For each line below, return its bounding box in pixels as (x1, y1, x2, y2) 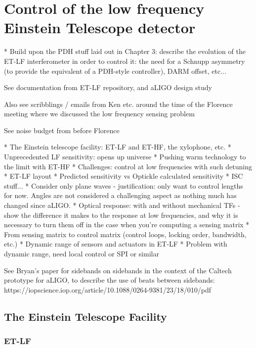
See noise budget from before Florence (4, 125, 120, 135)
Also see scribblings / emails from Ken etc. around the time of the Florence (4, 99, 233, 109)
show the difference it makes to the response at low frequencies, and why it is (4, 209, 238, 220)
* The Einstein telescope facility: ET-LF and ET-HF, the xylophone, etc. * (4, 142, 231, 152)
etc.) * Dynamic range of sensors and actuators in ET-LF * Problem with (4, 239, 227, 249)
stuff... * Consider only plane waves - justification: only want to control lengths (4, 180, 243, 191)
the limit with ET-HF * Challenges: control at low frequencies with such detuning (4, 161, 252, 171)
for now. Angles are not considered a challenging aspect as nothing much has (4, 190, 237, 200)
